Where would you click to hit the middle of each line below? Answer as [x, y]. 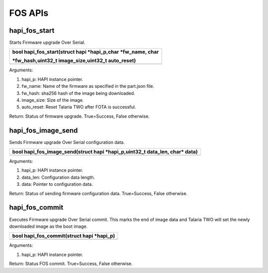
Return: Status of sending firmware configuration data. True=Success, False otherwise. [99, 193]
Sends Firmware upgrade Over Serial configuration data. [67, 142]
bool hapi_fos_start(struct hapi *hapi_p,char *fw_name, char [85, 52]
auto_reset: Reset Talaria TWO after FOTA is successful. [79, 107]
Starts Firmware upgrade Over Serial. [47, 43]
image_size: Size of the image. [53, 100]
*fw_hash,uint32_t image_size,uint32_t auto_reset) [74, 61]
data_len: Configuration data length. [58, 177]
